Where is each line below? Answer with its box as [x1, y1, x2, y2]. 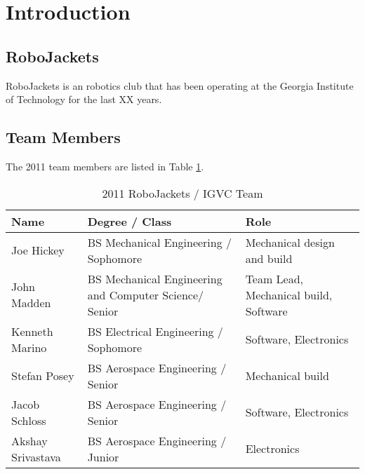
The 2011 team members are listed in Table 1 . [6, 158, 204, 173]
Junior [87, 448, 119, 465]
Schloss [11, 412, 46, 428]
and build [245, 250, 293, 266]
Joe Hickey [11, 242, 65, 259]
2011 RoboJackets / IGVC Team [102, 184, 263, 201]
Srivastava [11, 448, 61, 465]
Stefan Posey [11, 367, 74, 384]
